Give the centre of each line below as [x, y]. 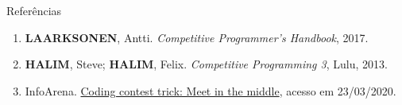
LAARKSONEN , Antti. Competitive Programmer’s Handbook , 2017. [197, 37]
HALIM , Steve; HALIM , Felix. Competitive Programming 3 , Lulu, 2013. [206, 64]
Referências [34, 10]
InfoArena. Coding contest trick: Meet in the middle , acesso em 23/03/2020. [211, 90]
